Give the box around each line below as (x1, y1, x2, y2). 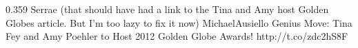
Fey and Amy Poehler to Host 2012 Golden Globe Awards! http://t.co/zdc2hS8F (6, 29, 348, 43)
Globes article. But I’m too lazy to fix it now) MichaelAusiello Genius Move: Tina (6, 15, 352, 29)
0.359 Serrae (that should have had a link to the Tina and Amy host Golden (6, 2, 329, 16)
